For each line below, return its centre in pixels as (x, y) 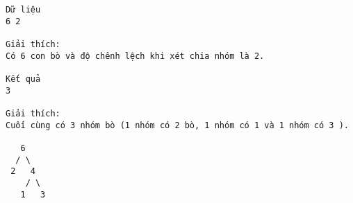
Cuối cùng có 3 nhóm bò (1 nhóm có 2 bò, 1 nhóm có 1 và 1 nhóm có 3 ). (177, 125)
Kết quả (23, 79)
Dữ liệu (23, 10)
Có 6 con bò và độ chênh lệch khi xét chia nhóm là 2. (135, 56)
